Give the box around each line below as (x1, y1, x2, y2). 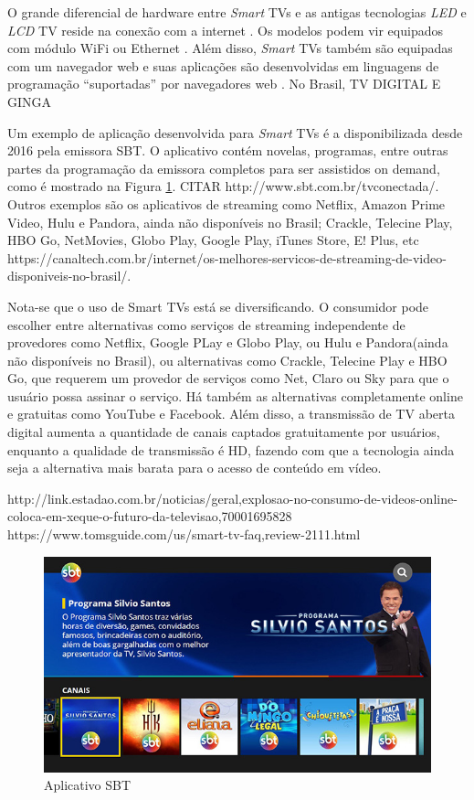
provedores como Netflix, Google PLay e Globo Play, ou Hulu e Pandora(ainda (7, 333, 448, 352)
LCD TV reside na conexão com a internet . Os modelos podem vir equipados (7, 20, 443, 39)
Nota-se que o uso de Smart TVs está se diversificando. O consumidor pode (7, 296, 429, 315)
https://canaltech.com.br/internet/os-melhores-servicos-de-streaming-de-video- (7, 248, 447, 267)
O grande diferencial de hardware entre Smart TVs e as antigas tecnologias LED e (7, 3, 467, 21)
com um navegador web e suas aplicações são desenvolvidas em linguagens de (7, 56, 439, 75)
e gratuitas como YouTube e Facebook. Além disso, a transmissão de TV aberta (7, 404, 455, 423)
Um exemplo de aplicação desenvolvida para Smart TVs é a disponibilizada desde (7, 123, 463, 142)
